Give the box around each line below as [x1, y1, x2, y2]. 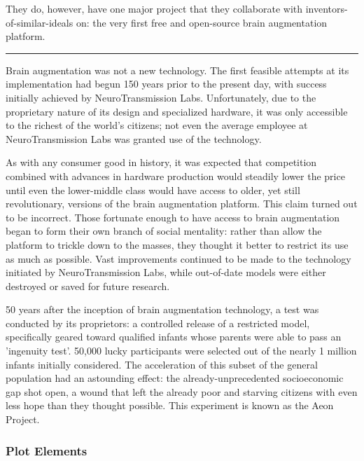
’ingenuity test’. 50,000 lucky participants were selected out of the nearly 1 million [6, 343, 357, 358]
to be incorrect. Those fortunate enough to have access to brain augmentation [6, 209, 340, 224]
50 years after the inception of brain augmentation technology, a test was [6, 302, 319, 317]
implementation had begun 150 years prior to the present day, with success [6, 76, 327, 91]
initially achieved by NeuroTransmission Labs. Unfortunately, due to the [6, 90, 316, 104]
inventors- [305, 1, 348, 15]
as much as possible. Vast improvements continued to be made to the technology [6, 251, 351, 266]
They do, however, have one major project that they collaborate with [6, 1, 303, 15]
